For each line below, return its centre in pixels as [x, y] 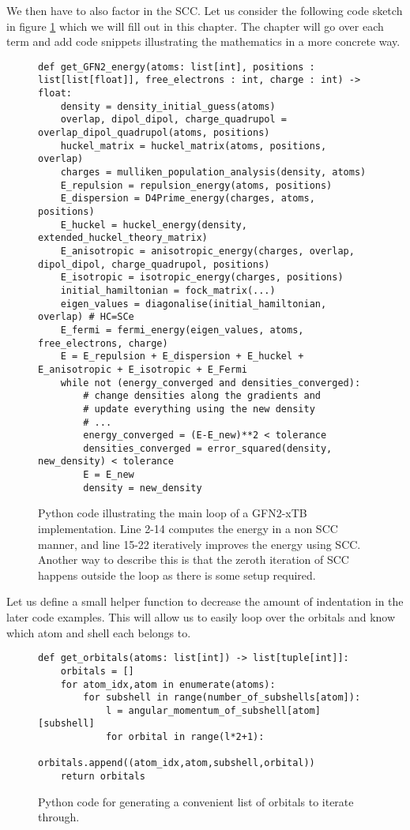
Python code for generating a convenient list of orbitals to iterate [196, 801]
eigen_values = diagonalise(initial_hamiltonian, [194, 304]
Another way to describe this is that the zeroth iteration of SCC [194, 560]
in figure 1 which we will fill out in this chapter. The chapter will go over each [195, 26]
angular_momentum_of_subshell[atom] [224, 710]
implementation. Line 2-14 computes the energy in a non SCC [188, 529]
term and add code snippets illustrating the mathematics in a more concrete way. [203, 41]
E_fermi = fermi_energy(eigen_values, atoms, [182, 330]
